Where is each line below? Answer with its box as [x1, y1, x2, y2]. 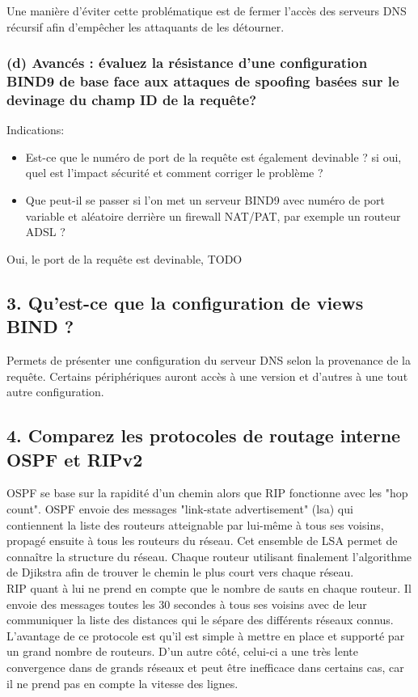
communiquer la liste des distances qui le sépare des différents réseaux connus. [6, 611, 394, 628]
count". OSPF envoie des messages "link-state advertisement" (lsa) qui [6, 500, 353, 517]
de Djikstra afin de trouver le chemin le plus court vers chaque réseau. [6, 564, 354, 581]
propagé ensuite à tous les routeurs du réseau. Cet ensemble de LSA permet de [6, 532, 398, 549]
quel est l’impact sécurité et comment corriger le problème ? [25, 164, 323, 181]
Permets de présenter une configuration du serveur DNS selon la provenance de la [6, 352, 411, 368]
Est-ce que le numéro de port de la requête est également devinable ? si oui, [25, 148, 402, 165]
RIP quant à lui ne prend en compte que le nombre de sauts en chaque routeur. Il [6, 579, 412, 596]
